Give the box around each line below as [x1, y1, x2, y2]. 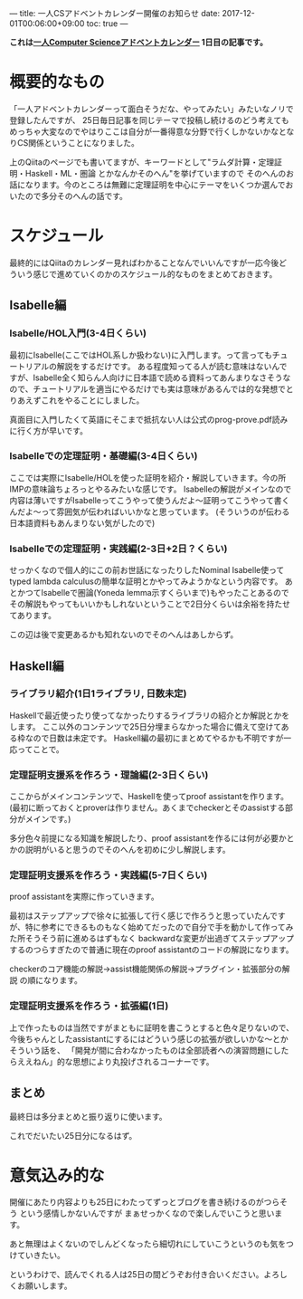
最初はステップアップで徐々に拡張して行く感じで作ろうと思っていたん [9, 911, 270, 922]
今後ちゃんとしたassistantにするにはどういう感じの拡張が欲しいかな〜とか [9, 1033, 289, 1044]
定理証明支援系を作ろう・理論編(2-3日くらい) [9, 769, 209, 781]
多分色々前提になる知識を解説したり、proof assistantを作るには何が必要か [9, 833, 287, 844]
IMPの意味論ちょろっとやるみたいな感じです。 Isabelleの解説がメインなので [9, 483, 292, 494]
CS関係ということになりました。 [16, 137, 140, 148]
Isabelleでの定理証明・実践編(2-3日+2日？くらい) [9, 542, 228, 555]
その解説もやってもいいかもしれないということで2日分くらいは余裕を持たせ [9, 598, 291, 609]
